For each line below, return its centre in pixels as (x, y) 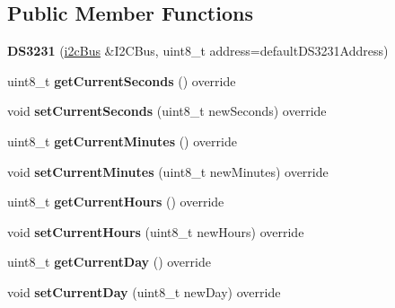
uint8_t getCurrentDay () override (109, 262)
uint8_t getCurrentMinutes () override (122, 141)
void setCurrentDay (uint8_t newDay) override (144, 291)
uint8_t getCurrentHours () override (116, 202)
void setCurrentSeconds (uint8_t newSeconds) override (167, 111)
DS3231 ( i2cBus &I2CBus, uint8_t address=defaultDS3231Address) (198, 51)
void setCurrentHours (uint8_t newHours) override (156, 231)
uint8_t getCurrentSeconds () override (122, 80)
